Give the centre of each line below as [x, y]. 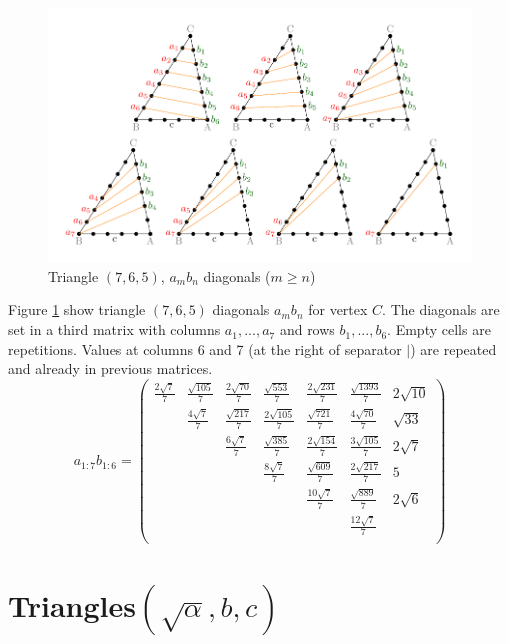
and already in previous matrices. [110, 368]
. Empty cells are [439, 329]
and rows [307, 329]
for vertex [338, 309]
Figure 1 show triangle [77, 309]
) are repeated [453, 348]
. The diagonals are [441, 309]
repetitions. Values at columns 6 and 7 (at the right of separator [205, 348]
